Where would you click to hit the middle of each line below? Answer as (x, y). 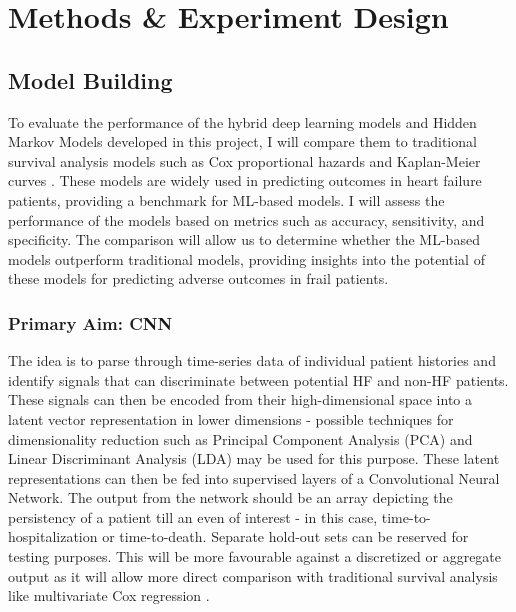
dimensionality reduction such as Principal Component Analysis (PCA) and (240, 438)
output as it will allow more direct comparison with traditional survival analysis (253, 575)
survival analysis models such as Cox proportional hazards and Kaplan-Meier (244, 160)
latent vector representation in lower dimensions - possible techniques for (231, 418)
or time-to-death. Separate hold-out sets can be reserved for (285, 536)
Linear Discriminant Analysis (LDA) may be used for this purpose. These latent (254, 458)
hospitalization (53, 536)
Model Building (90, 79)
